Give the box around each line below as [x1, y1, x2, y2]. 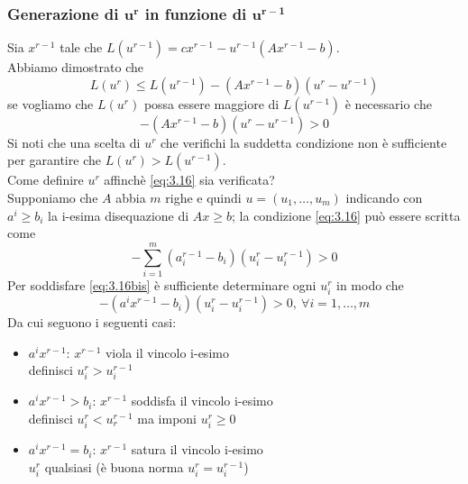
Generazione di [7, 2, 119, 24]
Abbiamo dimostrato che [7, 58, 144, 77]
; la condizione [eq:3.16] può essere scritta [232, 205, 461, 224]
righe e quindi [165, 188, 242, 206]
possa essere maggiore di [143, 94, 280, 113]
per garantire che [7, 151, 101, 169]
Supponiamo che [7, 188, 98, 206]
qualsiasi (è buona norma [44, 457, 184, 476]
